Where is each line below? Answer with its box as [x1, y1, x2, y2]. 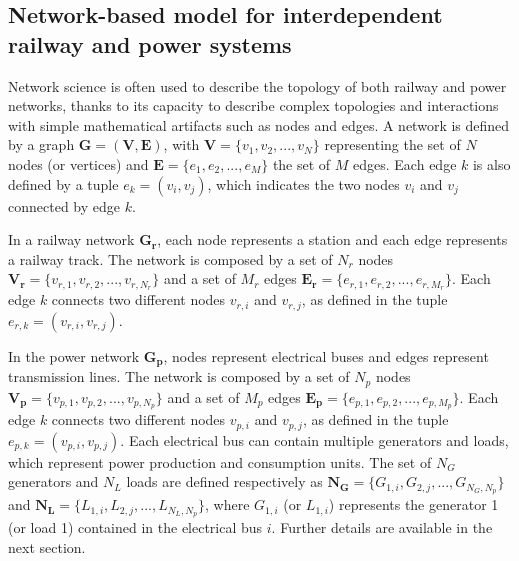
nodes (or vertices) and [8, 153, 149, 174]
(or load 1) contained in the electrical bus [8, 517, 263, 538]
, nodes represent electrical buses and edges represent [163, 345, 489, 366]
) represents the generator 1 [328, 494, 499, 515]
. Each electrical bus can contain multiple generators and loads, [120, 429, 509, 450]
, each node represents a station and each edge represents [157, 229, 508, 250]
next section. [8, 536, 86, 557]
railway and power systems [8, 28, 292, 59]
